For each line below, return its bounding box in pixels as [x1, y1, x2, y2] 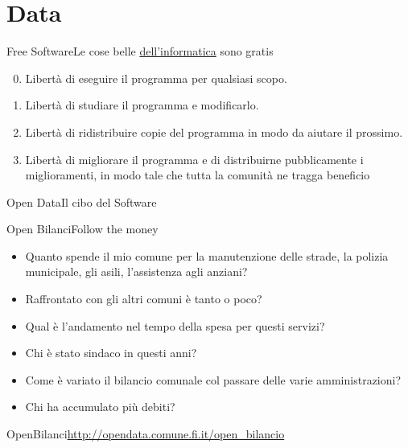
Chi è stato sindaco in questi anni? [25, 344, 197, 361]
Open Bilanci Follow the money [6, 220, 159, 237]
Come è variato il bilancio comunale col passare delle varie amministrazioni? [25, 371, 402, 388]
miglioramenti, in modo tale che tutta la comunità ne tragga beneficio [25, 166, 370, 183]
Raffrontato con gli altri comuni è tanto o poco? [25, 290, 262, 307]
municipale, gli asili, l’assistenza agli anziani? [25, 263, 248, 280]
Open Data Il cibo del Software [6, 193, 157, 210]
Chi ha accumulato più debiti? [25, 398, 175, 415]
